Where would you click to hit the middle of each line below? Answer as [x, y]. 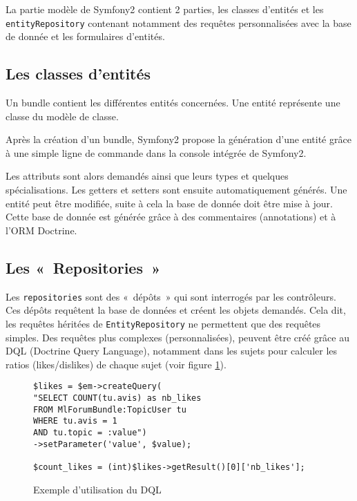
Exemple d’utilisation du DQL [97, 489]
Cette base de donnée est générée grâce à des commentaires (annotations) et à [171, 217]
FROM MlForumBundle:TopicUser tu [110, 409]
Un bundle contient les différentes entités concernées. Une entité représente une [173, 103]
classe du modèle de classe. [62, 116]
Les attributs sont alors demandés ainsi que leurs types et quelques [147, 176]
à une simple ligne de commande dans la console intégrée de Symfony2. [156, 152]
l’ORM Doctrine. [41, 230]
